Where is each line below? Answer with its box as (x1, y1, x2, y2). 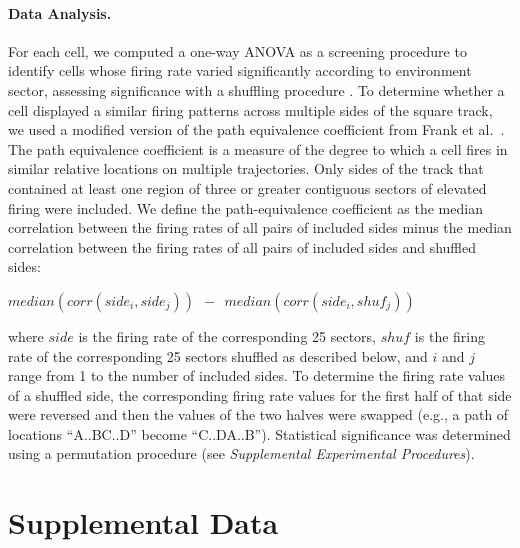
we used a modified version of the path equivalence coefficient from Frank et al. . (8, 119, 505, 140)
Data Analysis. (8, 2, 112, 23)
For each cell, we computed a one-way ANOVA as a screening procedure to (8, 40, 467, 61)
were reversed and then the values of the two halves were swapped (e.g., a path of (8, 404, 509, 425)
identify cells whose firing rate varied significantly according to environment (8, 60, 472, 81)
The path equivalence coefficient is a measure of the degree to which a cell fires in (8, 138, 508, 159)
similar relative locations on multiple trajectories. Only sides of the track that (8, 158, 484, 179)
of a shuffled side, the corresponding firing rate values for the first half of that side (8, 384, 512, 405)
